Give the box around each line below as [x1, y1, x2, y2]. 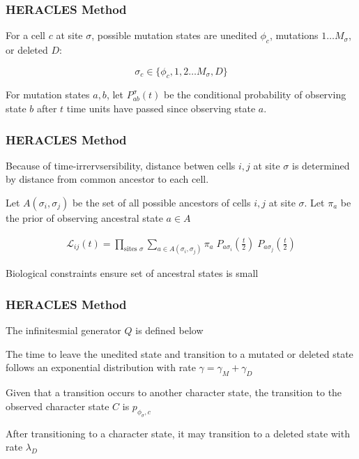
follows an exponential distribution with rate [6, 360, 196, 375]
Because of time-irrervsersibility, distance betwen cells [6, 158, 236, 172]
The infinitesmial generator [6, 323, 121, 338]
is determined [292, 158, 350, 172]
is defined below [135, 323, 204, 338]
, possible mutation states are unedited [91, 28, 257, 43]
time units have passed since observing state [66, 101, 256, 115]
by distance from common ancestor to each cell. [6, 172, 209, 186]
